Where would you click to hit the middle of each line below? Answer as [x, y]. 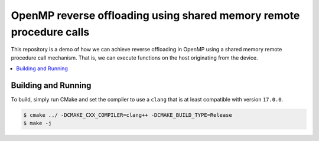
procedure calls [50, 32]
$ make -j [38, 123]
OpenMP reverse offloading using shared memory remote [155, 15]
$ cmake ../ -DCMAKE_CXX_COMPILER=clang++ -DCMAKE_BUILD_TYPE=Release [128, 115]
